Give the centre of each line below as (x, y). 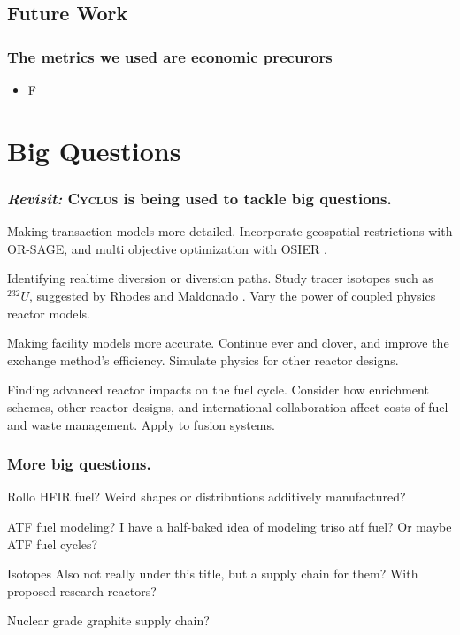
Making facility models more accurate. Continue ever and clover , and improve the (228, 343)
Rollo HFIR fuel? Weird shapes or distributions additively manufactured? (207, 497)
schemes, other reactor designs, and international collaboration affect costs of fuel (228, 406)
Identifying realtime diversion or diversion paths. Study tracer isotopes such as (220, 278)
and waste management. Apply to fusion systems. (141, 424)
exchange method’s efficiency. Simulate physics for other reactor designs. (203, 360)
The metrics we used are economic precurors (170, 56)
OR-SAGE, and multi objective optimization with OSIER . (167, 248)
